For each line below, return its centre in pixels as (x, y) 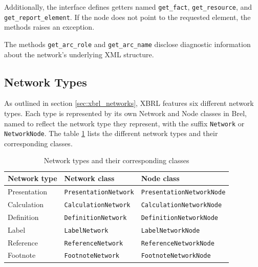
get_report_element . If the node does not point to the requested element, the (127, 17)
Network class (89, 178)
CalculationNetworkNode (181, 205)
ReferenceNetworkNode (178, 243)
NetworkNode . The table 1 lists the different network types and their (111, 133)
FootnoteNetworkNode (176, 256)
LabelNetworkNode (170, 230)
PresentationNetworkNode (183, 192)
